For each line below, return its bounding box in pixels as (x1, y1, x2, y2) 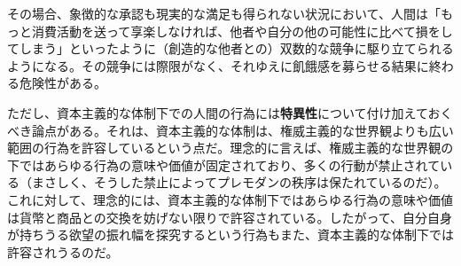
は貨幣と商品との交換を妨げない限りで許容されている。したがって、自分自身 (7, 207, 453, 226)
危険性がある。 (19, 74, 106, 92)
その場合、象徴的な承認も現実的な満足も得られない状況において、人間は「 (7, 4, 441, 22)
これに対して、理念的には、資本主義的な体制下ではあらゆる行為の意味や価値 (7, 190, 453, 208)
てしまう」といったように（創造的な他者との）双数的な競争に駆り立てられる (7, 39, 454, 58)
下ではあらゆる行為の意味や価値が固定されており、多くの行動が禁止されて (7, 155, 441, 174)
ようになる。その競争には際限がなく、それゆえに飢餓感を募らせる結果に (7, 56, 429, 74)
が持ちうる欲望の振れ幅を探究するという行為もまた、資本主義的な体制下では (7, 225, 454, 244)
